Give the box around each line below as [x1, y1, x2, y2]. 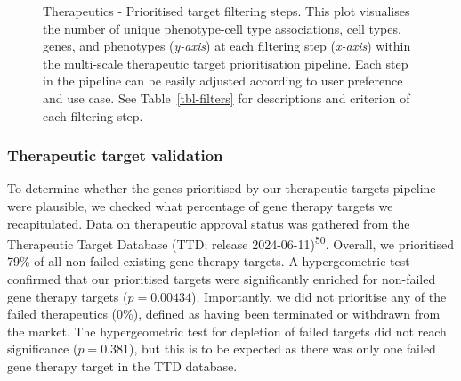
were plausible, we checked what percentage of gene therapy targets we [7, 196, 393, 215]
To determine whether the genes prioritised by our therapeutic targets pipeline [7, 179, 436, 198]
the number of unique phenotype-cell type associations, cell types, [43, 19, 401, 37]
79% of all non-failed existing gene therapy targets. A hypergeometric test [7, 252, 410, 271]
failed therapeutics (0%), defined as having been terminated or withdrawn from [7, 304, 441, 323]
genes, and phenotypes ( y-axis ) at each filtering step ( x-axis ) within [43, 36, 411, 55]
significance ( [7, 339, 78, 358]
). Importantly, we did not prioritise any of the [191, 287, 447, 305]
